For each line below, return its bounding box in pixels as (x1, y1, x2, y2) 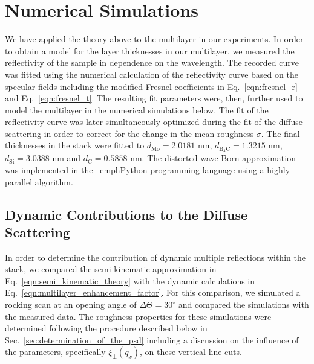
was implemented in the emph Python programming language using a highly (5, 163, 290, 176)
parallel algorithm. (5, 175, 73, 188)
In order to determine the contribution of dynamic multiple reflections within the (5, 251, 306, 263)
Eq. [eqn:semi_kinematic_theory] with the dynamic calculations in (5, 274, 255, 287)
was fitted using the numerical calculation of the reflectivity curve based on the (5, 68, 298, 80)
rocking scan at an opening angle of (5, 298, 137, 311)
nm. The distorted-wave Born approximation (130, 152, 296, 164)
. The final (261, 127, 300, 139)
